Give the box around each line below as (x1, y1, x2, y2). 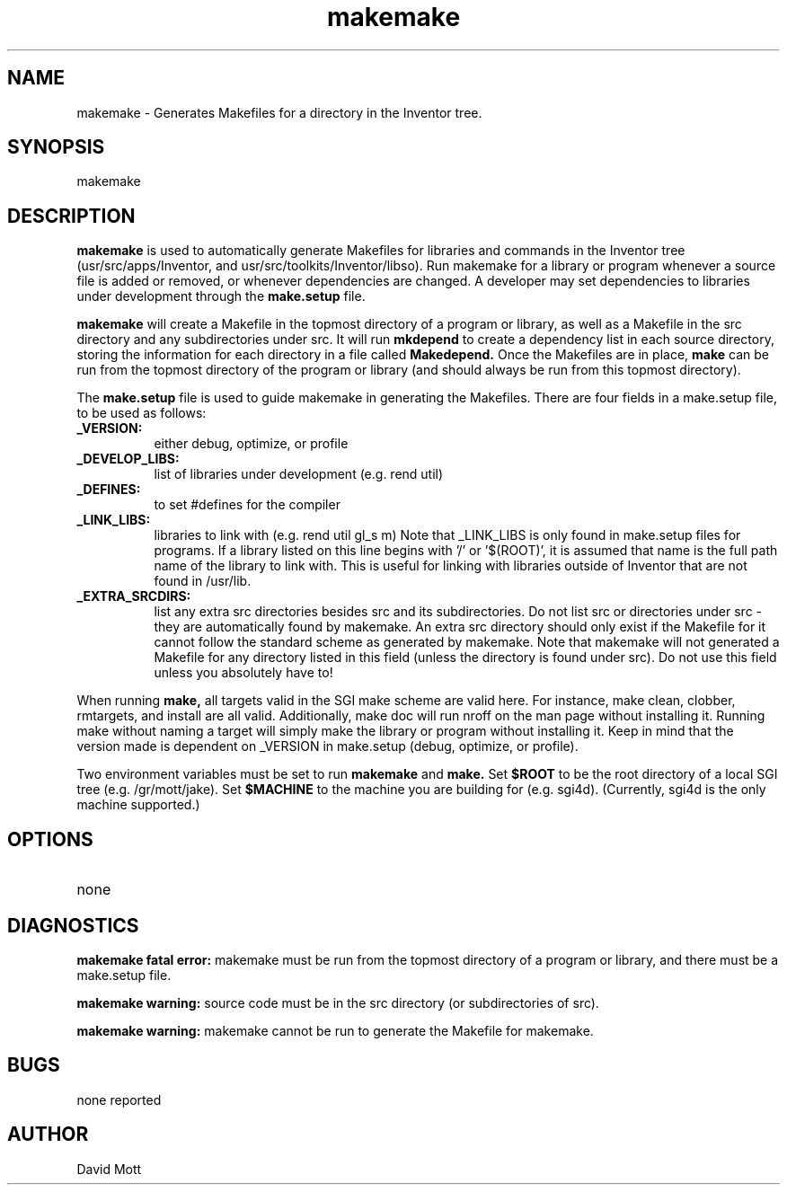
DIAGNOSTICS (7, 914, 139, 937)
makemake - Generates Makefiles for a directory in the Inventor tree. (76, 104, 482, 120)
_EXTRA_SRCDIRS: (76, 588, 191, 605)
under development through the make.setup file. (76, 288, 366, 305)
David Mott (76, 1161, 142, 1177)
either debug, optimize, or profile (154, 436, 349, 452)
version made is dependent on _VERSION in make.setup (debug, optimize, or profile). (76, 738, 579, 755)
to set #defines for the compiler (154, 497, 340, 513)
